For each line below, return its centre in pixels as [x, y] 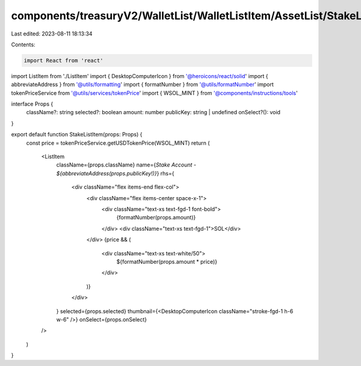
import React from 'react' [63, 60]
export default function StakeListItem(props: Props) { [77, 135]
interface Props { [32, 104]
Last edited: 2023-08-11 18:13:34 [52, 34]
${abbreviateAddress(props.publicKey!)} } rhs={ [115, 173]
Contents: [23, 44]
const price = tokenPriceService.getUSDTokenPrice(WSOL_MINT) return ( [118, 143]
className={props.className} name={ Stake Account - [126, 165]
